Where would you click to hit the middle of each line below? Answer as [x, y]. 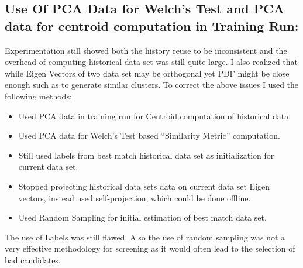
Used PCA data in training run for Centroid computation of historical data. [155, 116]
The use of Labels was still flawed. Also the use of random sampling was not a [145, 237]
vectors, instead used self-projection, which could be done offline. [135, 197]
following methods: [38, 96]
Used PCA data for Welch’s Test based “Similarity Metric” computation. [149, 135]
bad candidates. [33, 260]
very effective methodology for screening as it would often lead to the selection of [150, 248]
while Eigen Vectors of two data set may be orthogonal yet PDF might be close [147, 73]
